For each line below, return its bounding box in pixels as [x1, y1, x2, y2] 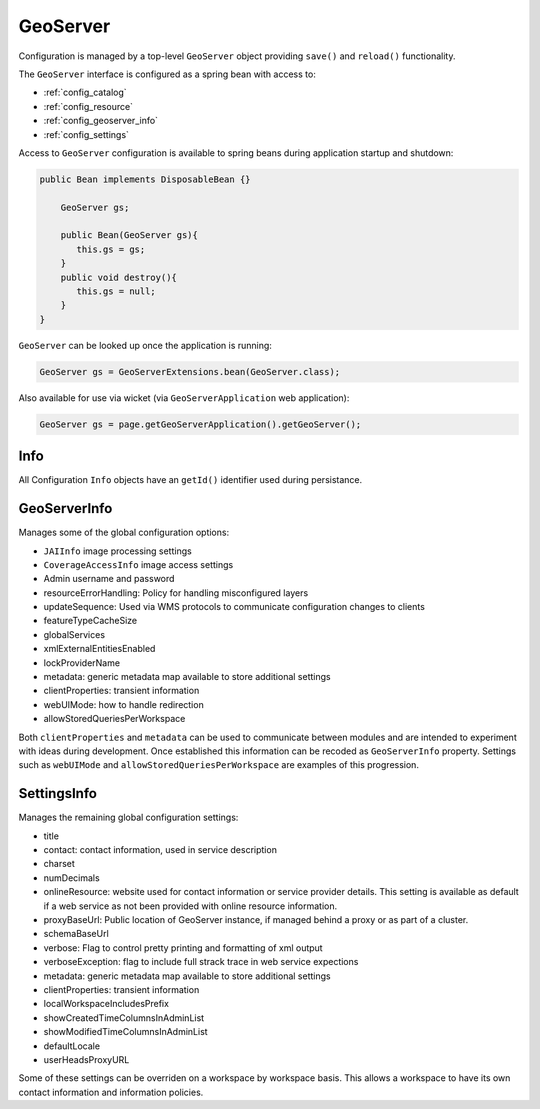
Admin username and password [43, 573, 175, 585]
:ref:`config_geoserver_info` [43, 115, 159, 127]
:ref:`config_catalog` [43, 86, 127, 99]
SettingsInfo [18, 785, 97, 802]
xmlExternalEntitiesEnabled [43, 643, 156, 655]
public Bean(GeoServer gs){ [60, 230, 199, 241]
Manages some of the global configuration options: [18, 526, 230, 539]
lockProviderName [43, 656, 120, 669]
